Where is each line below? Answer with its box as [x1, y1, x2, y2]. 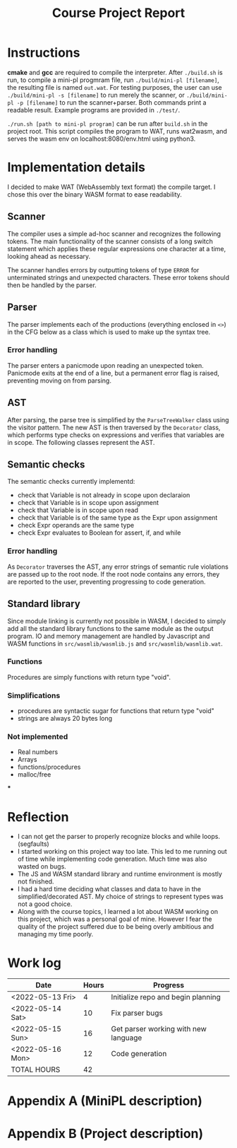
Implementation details [7, 159, 146, 175]
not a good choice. [17, 900, 73, 908]
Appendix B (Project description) [7, 1125, 204, 1142]
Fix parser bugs [111, 1008, 164, 1018]
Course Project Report [51, 5, 186, 21]
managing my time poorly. [17, 930, 94, 939]
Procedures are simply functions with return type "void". [7, 673, 171, 681]
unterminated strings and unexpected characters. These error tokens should [7, 273, 230, 282]
